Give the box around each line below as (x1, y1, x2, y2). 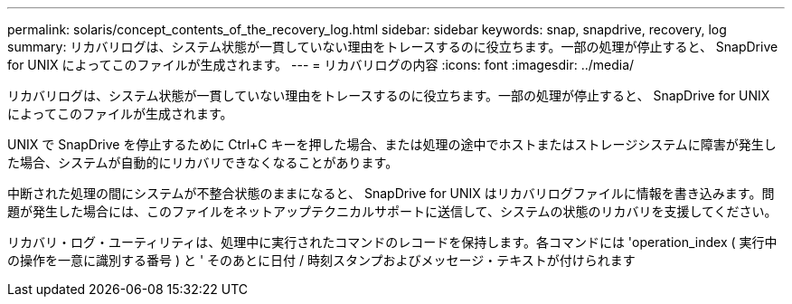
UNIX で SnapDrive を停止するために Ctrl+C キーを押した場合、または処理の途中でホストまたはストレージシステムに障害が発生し (7, 137, 777, 152)
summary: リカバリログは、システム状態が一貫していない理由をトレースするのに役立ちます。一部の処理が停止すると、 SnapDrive (7, 39, 778, 54)
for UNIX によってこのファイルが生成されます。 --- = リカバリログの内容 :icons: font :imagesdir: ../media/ (7, 57, 635, 72)
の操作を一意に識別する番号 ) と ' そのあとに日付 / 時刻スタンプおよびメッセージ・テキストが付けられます (7, 252, 636, 268)
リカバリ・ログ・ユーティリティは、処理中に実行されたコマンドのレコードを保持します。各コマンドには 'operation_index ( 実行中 (7, 234, 778, 250)
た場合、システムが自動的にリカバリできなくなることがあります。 (7, 155, 399, 170)
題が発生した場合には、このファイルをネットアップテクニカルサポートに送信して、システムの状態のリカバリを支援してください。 (7, 204, 778, 219)
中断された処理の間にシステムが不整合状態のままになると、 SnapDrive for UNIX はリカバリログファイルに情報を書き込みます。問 (7, 185, 775, 201)
